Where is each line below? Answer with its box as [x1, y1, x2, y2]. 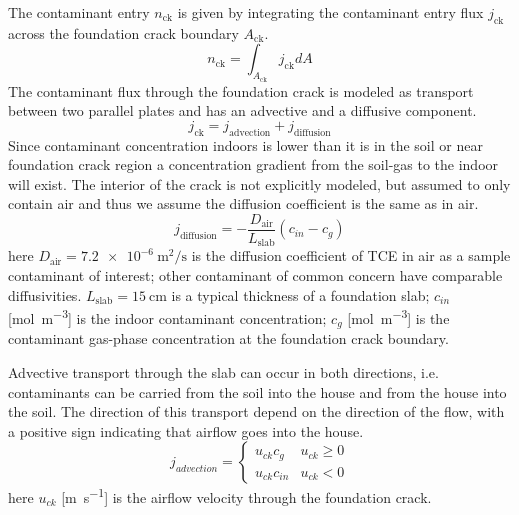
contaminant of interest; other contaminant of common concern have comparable [8, 265, 503, 286]
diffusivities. [8, 284, 82, 305]
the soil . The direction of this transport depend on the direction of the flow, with [8, 401, 505, 422]
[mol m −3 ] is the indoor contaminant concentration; [8, 305, 327, 328]
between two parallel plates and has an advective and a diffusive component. [8, 100, 477, 121]
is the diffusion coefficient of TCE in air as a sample [191, 245, 511, 266]
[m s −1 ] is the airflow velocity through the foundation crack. [61, 484, 432, 507]
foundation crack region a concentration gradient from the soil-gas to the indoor [8, 154, 499, 175]
